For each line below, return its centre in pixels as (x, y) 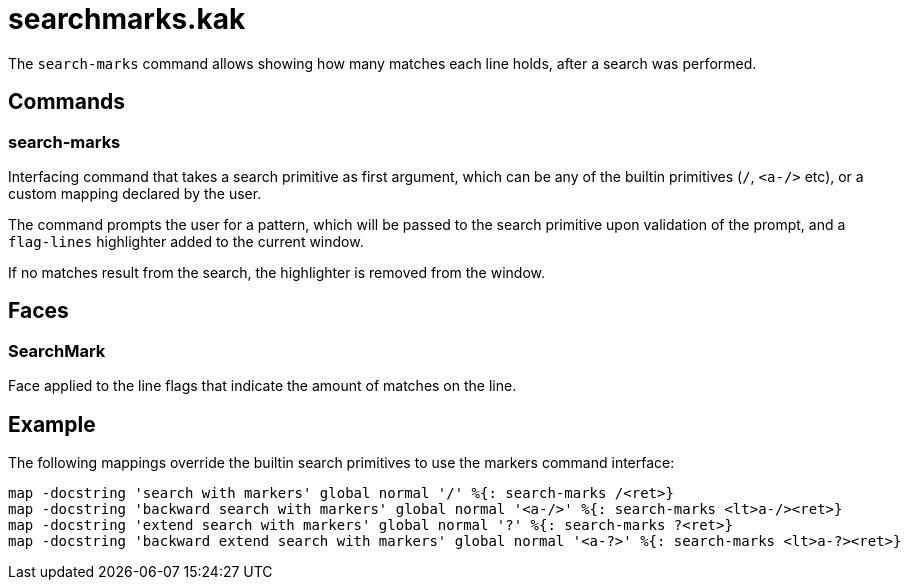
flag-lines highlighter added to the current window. (186, 241)
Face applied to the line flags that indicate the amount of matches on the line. (262, 386)
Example (52, 424)
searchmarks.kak (127, 19)
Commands (67, 102)
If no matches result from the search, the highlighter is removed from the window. (276, 272)
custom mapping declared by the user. (135, 193)
